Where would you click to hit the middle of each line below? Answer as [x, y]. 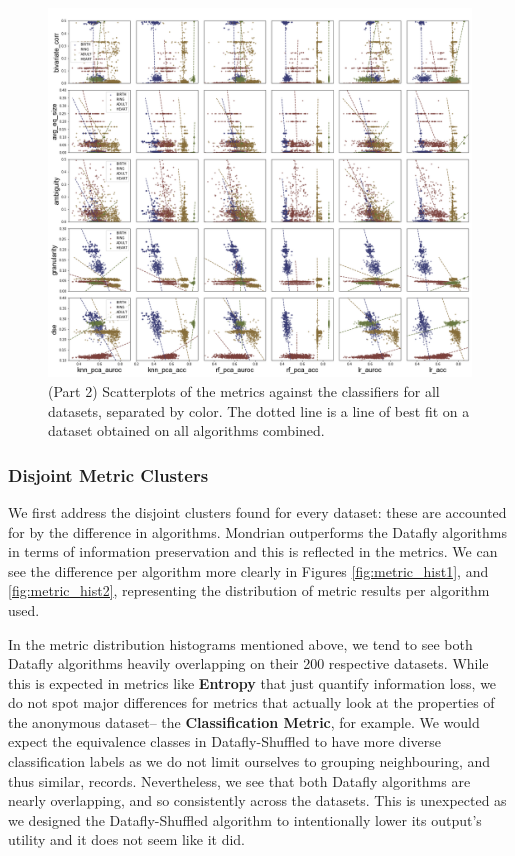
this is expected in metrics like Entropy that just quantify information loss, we [252, 682]
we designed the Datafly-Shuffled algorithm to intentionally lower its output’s [245, 819]
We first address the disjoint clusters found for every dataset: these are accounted [257, 511]
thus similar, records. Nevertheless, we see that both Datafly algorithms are [239, 780]
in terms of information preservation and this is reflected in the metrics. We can [253, 551]
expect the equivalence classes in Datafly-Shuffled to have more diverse [224, 741]
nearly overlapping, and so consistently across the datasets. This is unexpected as [257, 800]
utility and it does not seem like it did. [126, 839]
